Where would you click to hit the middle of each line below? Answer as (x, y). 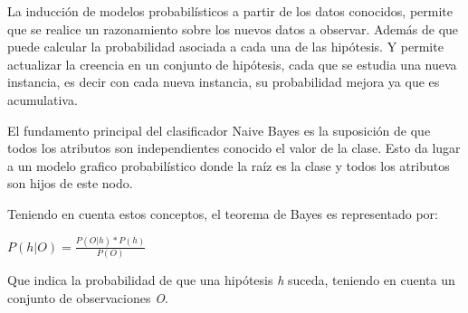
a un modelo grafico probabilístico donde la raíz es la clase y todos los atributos (229, 165)
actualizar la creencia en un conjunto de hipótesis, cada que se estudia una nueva (232, 64)
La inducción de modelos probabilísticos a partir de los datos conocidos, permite (230, 11)
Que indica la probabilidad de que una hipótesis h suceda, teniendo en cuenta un (231, 280)
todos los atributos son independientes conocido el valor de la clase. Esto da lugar (234, 148)
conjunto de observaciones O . (88, 297)
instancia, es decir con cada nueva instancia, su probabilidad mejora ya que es (224, 82)
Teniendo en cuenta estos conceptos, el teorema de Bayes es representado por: (223, 213)
